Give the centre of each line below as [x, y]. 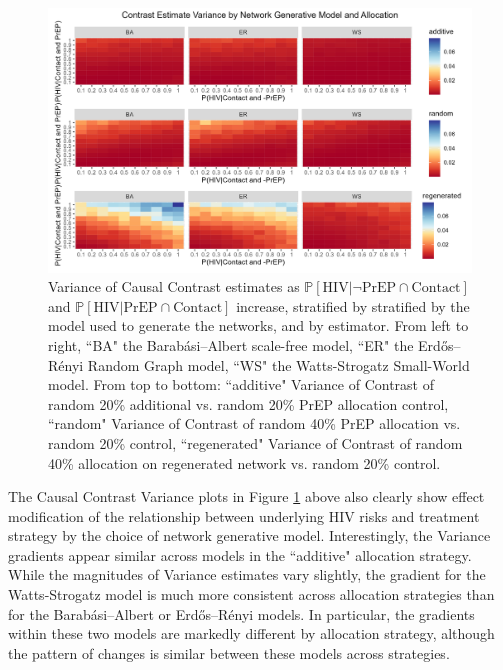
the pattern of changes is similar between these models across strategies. [229, 652]
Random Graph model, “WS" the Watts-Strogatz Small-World [278, 364]
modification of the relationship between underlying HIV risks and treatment [244, 515]
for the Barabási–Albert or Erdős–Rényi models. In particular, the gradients [241, 613]
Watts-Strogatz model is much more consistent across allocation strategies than [251, 594]
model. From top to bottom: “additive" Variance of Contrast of [241, 384]
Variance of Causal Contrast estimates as [174, 286]
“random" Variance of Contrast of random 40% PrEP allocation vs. [254, 423]
